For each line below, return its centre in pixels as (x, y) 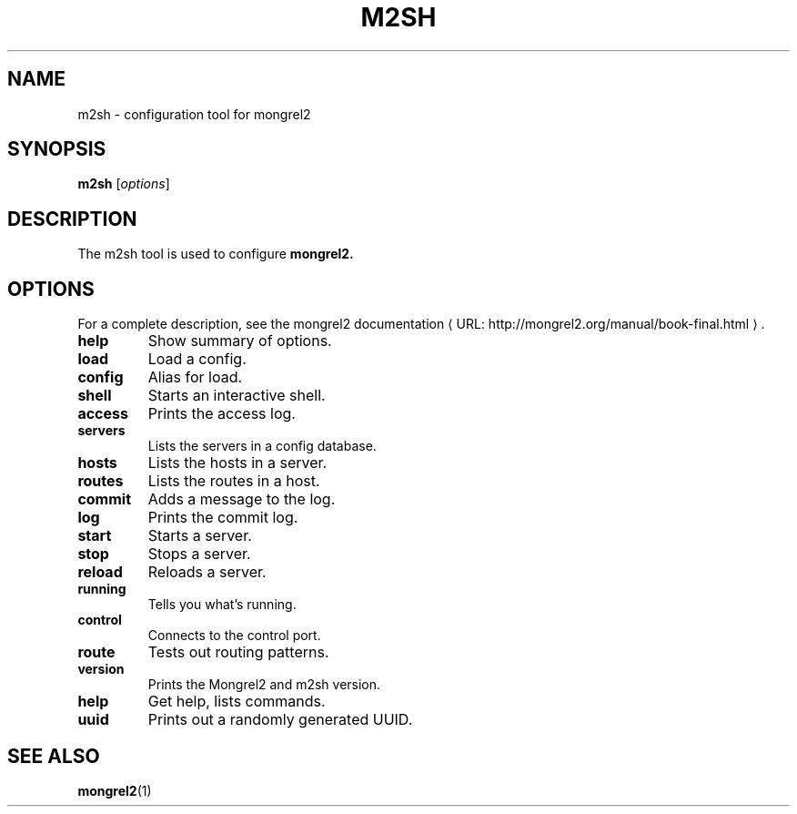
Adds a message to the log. (242, 499)
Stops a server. (199, 554)
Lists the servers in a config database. (262, 446)
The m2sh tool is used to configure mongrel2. (216, 254)
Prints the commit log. (223, 518)
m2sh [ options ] (124, 184)
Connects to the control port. (234, 636)
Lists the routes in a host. (234, 481)
